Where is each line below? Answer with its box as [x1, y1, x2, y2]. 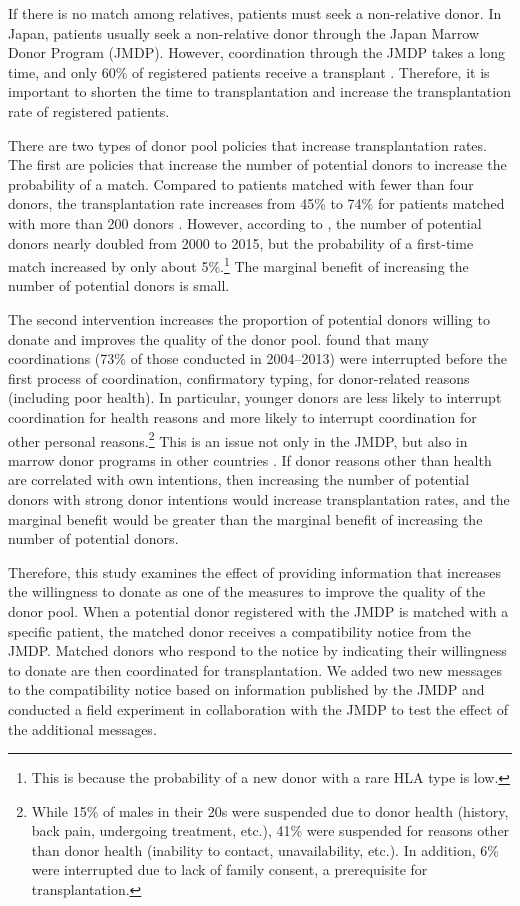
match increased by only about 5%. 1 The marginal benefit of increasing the [8, 253, 469, 276]
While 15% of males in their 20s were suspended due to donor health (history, [31, 800, 509, 821]
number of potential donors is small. [8, 275, 230, 296]
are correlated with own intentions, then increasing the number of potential [8, 469, 470, 490]
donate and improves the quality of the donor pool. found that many [8, 328, 430, 349]
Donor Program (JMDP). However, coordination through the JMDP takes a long [8, 42, 505, 63]
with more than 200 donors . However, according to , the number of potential [8, 212, 482, 233]
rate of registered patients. [8, 100, 170, 121]
